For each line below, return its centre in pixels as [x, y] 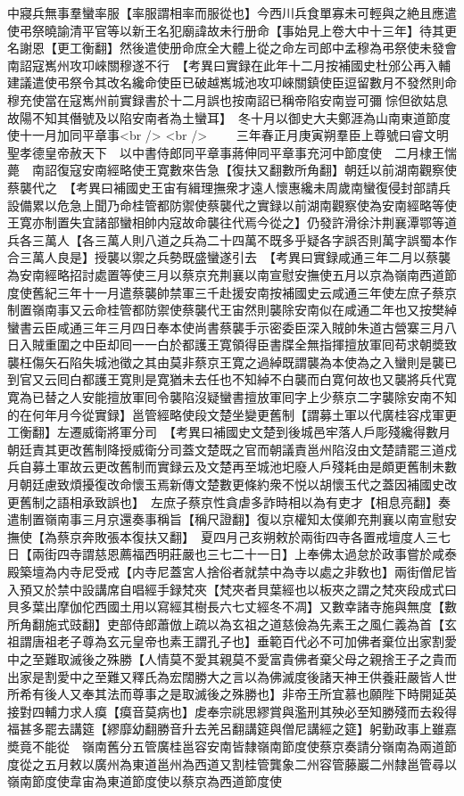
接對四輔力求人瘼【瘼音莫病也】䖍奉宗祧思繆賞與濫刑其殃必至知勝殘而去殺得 [232, 711]
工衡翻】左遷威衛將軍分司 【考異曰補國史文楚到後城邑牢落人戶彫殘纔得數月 [229, 432]
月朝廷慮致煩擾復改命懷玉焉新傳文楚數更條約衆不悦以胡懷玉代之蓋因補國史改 [232, 484]
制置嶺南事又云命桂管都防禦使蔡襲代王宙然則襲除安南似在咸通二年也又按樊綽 [232, 310]
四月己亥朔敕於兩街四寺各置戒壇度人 [319, 536]
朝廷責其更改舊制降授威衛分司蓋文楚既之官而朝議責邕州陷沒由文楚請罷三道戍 [232, 449]
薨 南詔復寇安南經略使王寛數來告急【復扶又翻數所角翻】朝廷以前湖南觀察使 [232, 170]
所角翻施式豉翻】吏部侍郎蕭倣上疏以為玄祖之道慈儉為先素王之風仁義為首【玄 [232, 624]
